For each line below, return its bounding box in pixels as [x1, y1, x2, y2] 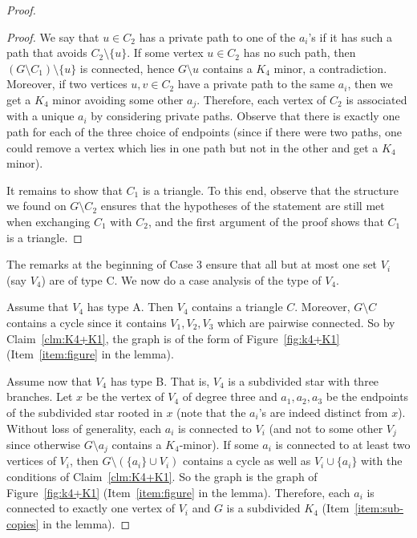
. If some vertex [127, 44, 204, 61]
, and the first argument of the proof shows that [148, 212, 384, 229]
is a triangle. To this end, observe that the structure [142, 181, 399, 198]
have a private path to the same [177, 75, 335, 92]
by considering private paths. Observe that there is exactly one [91, 107, 400, 124]
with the [361, 452, 403, 469]
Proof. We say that [6, 28, 99, 45]
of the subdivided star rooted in [6, 403, 163, 420]
